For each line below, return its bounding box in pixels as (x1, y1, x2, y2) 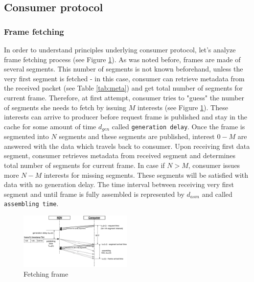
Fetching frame (23, 268, 69, 279)
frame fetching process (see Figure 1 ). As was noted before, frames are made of (4, 54, 241, 64)
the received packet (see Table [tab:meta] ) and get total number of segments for (4, 83, 243, 93)
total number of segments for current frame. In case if (4, 160, 165, 170)
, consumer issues (188, 160, 240, 170)
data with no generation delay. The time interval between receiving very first (4, 179, 234, 189)
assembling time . (4, 198, 59, 209)
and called (202, 188, 232, 199)
